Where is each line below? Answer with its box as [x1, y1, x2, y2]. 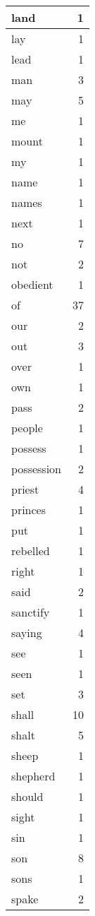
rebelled [11, 542, 50, 559]
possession [11, 460, 62, 477]
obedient [11, 276, 53, 292]
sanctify [11, 604, 50, 620]
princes [11, 501, 46, 518]
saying [11, 624, 42, 641]
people [11, 420, 43, 436]
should [11, 788, 44, 804]
